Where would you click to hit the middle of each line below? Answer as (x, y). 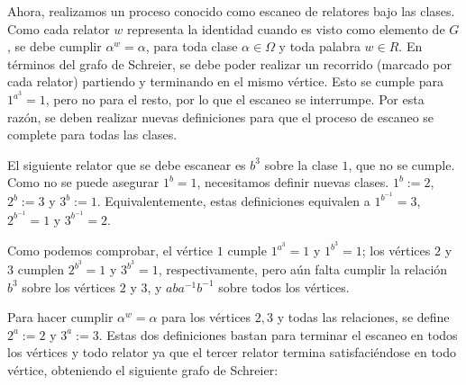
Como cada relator (59, 28)
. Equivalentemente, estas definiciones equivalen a (233, 201)
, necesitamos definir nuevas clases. (293, 182)
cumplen (41, 269)
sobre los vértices (69, 287)
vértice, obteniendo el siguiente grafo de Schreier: (143, 369)
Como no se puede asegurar (83, 182)
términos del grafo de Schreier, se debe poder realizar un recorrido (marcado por (229, 63)
